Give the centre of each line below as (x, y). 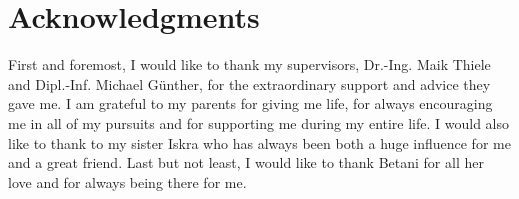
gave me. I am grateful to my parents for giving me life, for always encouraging (250, 103)
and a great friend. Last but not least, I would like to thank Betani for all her (246, 162)
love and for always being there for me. (127, 181)
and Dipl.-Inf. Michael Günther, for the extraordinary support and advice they (249, 83)
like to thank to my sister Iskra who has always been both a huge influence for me (259, 142)
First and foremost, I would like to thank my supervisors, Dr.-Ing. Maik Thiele (249, 64)
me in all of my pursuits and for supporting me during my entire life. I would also (259, 122)
